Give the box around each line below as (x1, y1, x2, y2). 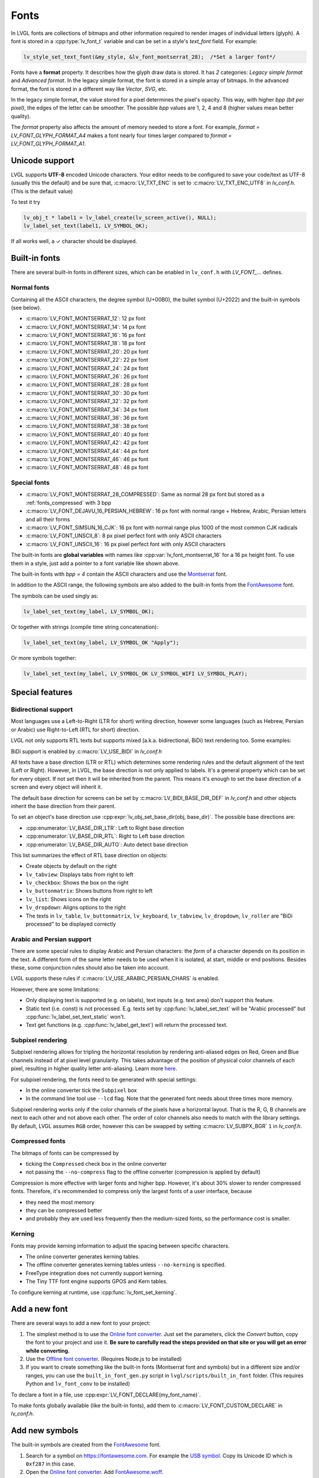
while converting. (25, 1347, 70, 1354)
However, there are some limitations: (11, 986, 100, 993)
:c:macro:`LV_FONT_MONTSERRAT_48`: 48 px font (25, 464, 149, 471)
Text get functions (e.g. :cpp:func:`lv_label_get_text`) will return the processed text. (25, 1022, 227, 1029)
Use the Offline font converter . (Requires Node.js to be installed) (25, 1356, 183, 1362)
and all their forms (25, 516, 70, 523)
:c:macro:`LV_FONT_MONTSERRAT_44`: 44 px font (25, 447, 149, 455)
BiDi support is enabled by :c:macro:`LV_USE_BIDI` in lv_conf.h (11, 748, 162, 755)
